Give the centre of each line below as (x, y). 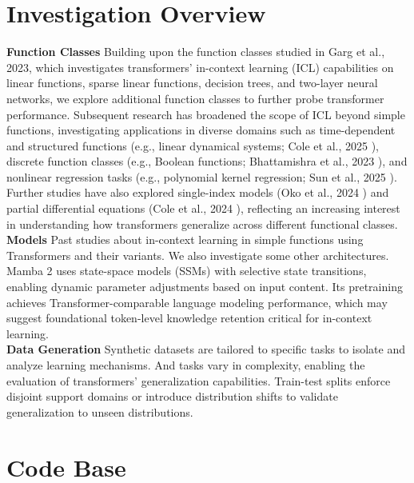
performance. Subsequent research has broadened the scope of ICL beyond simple (206, 114)
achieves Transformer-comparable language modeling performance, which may (197, 302)
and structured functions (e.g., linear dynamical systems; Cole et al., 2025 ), (193, 145)
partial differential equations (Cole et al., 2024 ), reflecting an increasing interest (203, 208)
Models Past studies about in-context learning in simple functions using (185, 240)
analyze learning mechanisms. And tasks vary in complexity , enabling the (186, 365)
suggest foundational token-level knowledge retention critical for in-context (189, 318)
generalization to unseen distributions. (100, 411)
